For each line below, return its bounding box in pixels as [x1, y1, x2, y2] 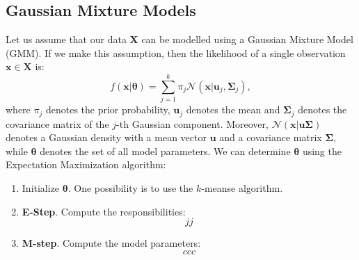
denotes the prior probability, [45, 102, 170, 117]
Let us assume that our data [6, 32, 127, 47]
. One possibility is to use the [67, 180, 193, 195]
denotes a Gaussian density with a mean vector [6, 130, 207, 145]
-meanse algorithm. [201, 180, 283, 195]
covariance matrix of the [6, 116, 109, 131]
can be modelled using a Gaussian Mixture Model [141, 32, 353, 47]
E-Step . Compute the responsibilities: [22, 204, 186, 218]
